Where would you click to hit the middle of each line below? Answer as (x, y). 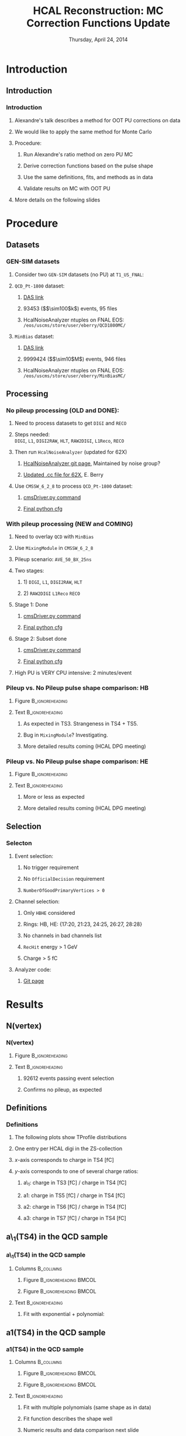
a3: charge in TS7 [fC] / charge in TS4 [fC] (75, 1218)
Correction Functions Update (98, 23)
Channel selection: (37, 901)
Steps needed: (32, 435)
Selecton (19, 843)
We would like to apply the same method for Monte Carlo (83, 131)
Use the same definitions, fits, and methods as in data (88, 177)
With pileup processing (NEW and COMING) (70, 524)
